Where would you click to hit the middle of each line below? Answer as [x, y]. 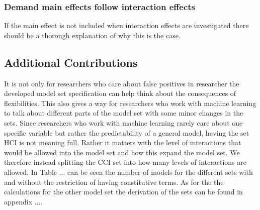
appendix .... [23, 201]
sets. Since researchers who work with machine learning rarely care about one [123, 122]
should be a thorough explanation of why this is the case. [92, 35]
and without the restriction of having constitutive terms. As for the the [114, 182]
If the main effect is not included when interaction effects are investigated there [126, 25]
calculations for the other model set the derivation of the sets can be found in [123, 192]
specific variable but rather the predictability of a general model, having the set [127, 132]
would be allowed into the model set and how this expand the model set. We [122, 152]
